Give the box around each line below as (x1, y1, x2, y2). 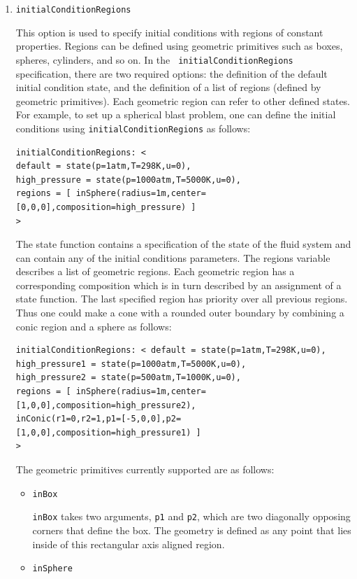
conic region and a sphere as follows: (15, 319, 172, 333)
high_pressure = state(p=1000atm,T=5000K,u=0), (15, 174, 241, 185)
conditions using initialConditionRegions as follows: (15, 120, 251, 135)
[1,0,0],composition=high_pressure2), (15, 400, 196, 410)
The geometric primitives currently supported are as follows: (15, 462, 275, 476)
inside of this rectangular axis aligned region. (32, 536, 225, 551)
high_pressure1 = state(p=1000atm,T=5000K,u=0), (15, 358, 247, 369)
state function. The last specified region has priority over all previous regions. (15, 291, 348, 306)
